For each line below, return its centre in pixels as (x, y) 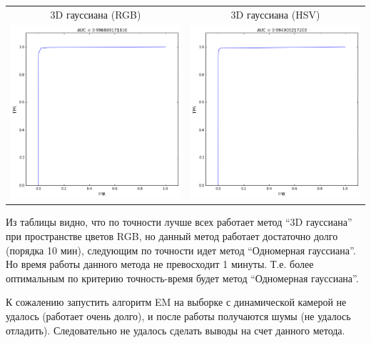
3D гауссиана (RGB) (96, 14)
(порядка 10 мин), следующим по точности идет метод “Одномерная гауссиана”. (181, 250)
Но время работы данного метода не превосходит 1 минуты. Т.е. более (160, 264)
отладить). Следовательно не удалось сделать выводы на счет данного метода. (176, 330)
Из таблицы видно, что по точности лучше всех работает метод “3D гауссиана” (179, 222)
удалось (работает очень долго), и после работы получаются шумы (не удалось (178, 316)
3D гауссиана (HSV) (275, 14)
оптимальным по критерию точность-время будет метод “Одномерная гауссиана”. (182, 278)
